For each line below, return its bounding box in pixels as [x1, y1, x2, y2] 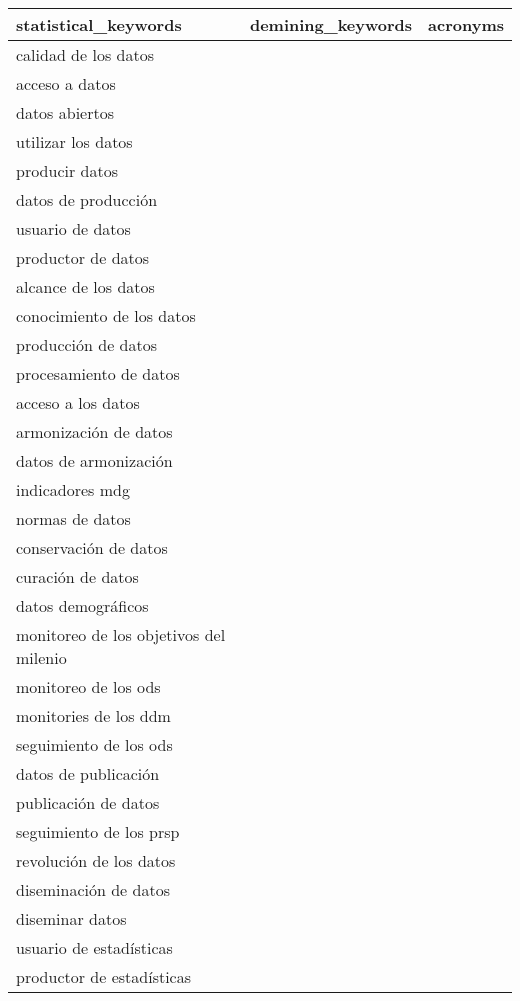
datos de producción [16, 188, 158, 211]
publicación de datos [16, 791, 160, 814]
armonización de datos [16, 420, 173, 443]
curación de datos [16, 565, 139, 588]
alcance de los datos [16, 275, 155, 298]
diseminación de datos [16, 878, 170, 901]
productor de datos [16, 246, 150, 269]
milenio [16, 646, 67, 669]
